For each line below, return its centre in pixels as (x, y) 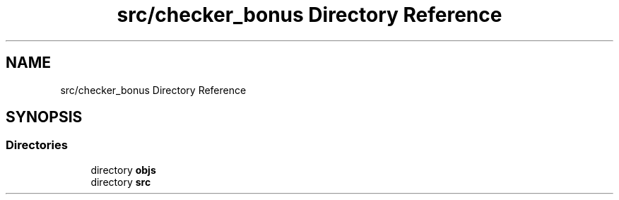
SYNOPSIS (44, 117)
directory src (121, 182)
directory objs (123, 170)
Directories (37, 145)
